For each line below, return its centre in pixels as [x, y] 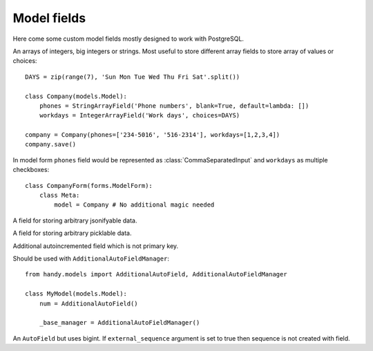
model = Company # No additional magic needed [134, 205]
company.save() [51, 144]
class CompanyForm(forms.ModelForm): [89, 186]
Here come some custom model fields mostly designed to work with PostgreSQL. [128, 39]
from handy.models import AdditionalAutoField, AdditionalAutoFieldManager [156, 274]
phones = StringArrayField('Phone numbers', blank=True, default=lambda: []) [174, 106]
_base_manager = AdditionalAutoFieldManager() [119, 323]
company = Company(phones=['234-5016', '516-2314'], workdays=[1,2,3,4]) [153, 135]
